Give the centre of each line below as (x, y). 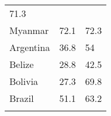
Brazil (22, 98)
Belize (22, 64)
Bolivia (24, 81)
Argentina (30, 47)
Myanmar (29, 30)
